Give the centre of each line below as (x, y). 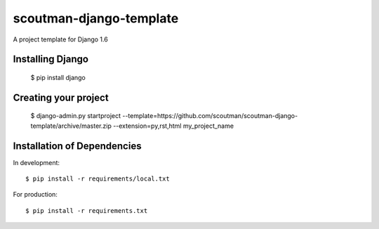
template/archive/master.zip (71, 126)
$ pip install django (58, 77)
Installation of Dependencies (77, 146)
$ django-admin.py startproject (76, 116)
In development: (36, 162)
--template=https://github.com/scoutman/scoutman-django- (210, 116)
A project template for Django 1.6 (60, 39)
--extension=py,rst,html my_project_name (173, 126)
